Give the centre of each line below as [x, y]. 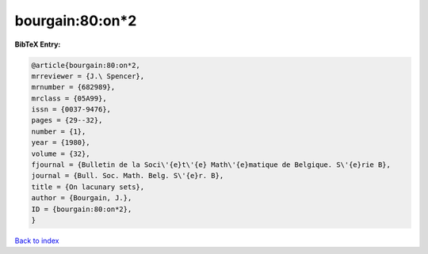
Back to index [37, 241]
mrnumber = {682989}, [73, 87]
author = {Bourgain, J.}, [82, 198]
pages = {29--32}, [67, 120]
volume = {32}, [61, 154]
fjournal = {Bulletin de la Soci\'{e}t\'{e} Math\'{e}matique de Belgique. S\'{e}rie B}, [211, 165]
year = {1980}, [61, 143]
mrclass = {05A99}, [69, 98]
